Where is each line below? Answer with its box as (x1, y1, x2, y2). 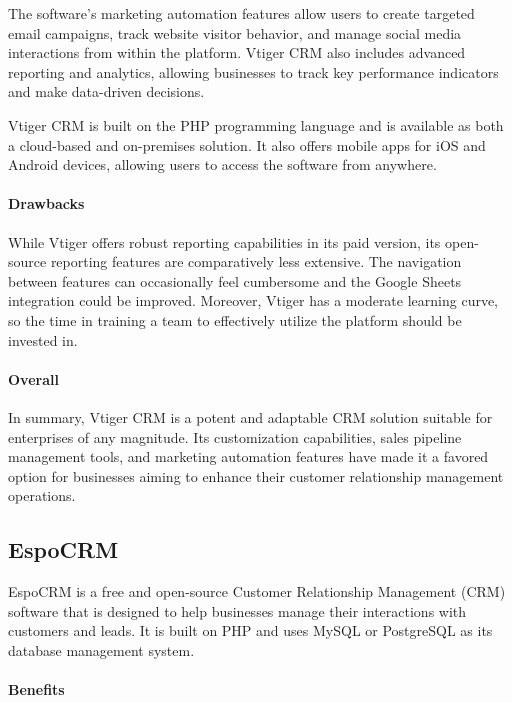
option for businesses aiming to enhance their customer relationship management (8, 465, 504, 486)
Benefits (8, 679, 65, 700)
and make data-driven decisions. (8, 81, 205, 102)
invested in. (8, 329, 78, 350)
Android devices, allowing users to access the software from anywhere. (8, 154, 437, 175)
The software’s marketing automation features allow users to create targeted (8, 3, 475, 23)
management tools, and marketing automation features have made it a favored (8, 446, 489, 467)
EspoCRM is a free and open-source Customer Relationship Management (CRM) (8, 581, 506, 602)
